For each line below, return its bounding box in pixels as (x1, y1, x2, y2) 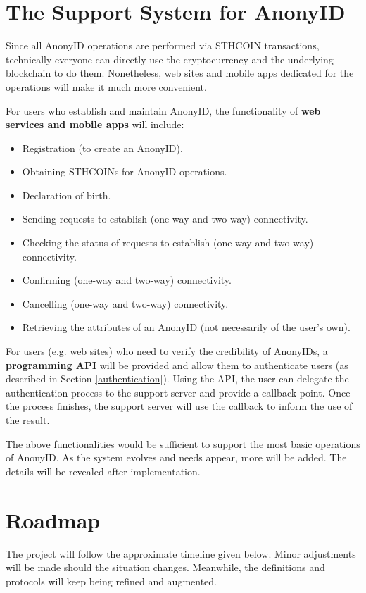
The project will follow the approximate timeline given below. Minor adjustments (6, 546, 356, 561)
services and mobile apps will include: (6, 117, 184, 132)
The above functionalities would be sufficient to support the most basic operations (6, 436, 360, 451)
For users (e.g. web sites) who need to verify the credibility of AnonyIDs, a (6, 344, 328, 358)
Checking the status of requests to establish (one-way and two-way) (22, 235, 314, 250)
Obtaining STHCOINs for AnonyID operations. (22, 164, 227, 179)
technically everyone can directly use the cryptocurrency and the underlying (6, 51, 334, 66)
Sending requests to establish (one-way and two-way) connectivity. (22, 211, 308, 226)
